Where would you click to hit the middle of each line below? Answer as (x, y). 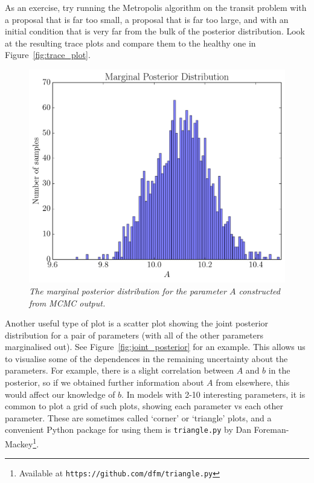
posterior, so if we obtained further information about (104, 382)
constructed (259, 290)
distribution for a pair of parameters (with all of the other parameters (134, 335)
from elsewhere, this (253, 382)
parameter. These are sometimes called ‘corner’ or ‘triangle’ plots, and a (138, 417)
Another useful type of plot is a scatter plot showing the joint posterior (137, 323)
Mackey (19, 443)
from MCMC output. (67, 303)
